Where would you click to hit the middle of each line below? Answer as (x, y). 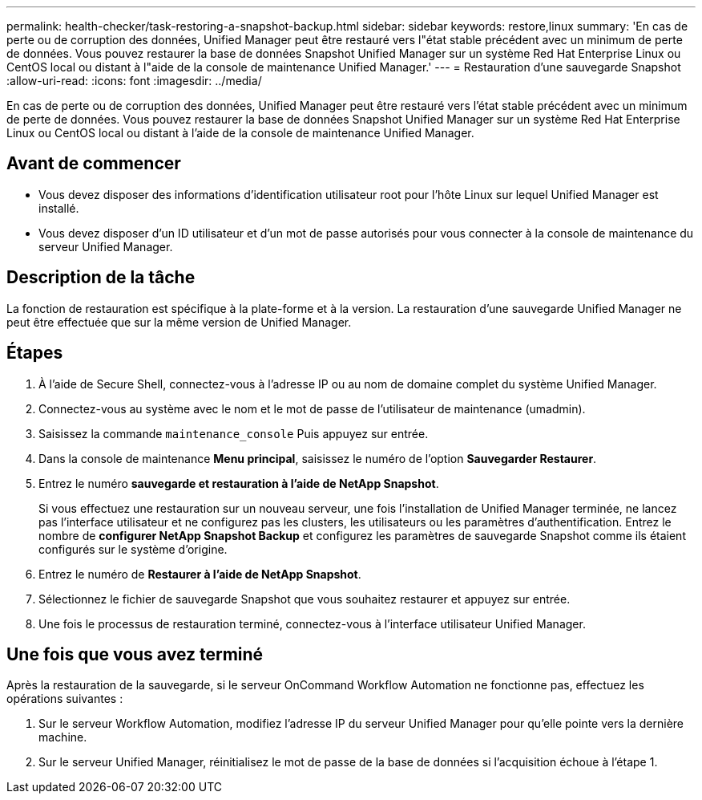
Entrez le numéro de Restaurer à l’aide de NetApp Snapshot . (200, 574)
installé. (59, 208)
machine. (63, 737)
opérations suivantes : (65, 699)
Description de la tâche (101, 278)
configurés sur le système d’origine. (133, 549)
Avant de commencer (94, 164)
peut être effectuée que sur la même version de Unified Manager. (179, 322)
